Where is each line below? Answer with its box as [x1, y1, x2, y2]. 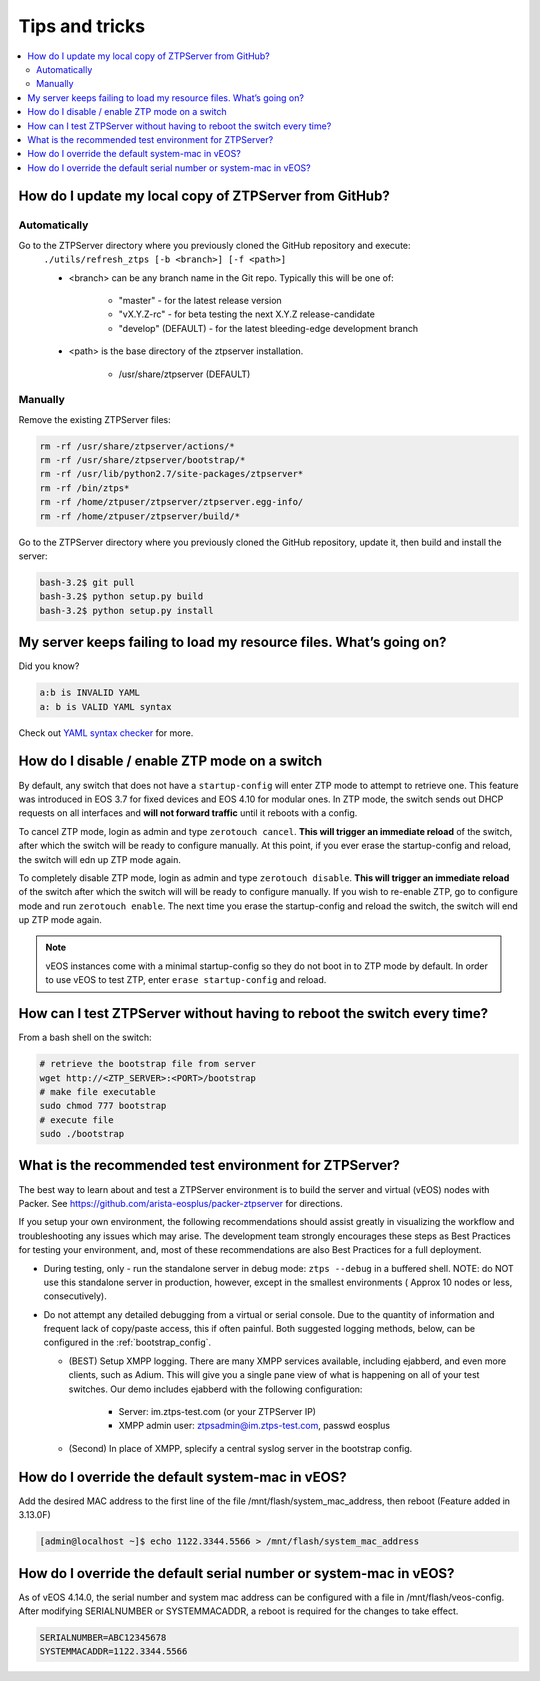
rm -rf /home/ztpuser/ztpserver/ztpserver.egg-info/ [39, 496, 304, 508]
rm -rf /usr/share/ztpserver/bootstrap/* [39, 455, 246, 466]
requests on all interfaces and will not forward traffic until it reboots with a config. [18, 807, 358, 819]
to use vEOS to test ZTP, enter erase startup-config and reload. [45, 974, 327, 986]
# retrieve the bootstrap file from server [39, 1058, 257, 1070]
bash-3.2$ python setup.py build [39, 591, 204, 602]
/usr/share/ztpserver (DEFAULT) [118, 368, 251, 380]
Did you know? [18, 660, 80, 672]
